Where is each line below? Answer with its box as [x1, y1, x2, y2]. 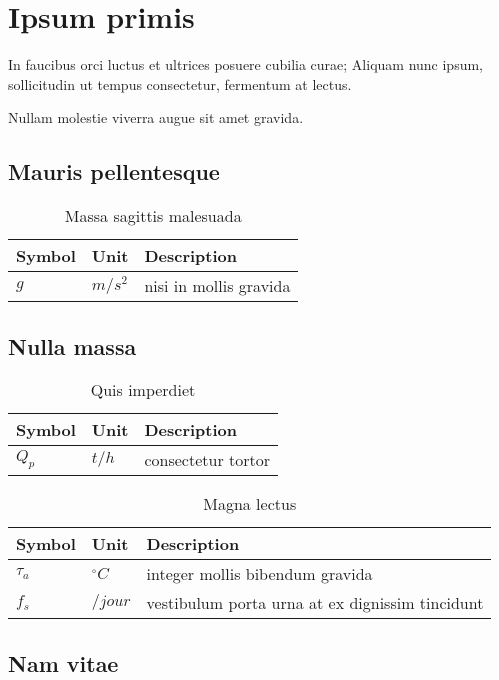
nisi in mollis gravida [144, 274, 291, 298]
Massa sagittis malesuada [64, 204, 242, 228]
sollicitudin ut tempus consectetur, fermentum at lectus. [8, 73, 352, 94]
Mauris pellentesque [8, 156, 220, 187]
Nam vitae [8, 647, 119, 678]
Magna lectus [203, 492, 297, 516]
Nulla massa [8, 330, 137, 361]
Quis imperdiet [90, 378, 196, 402]
